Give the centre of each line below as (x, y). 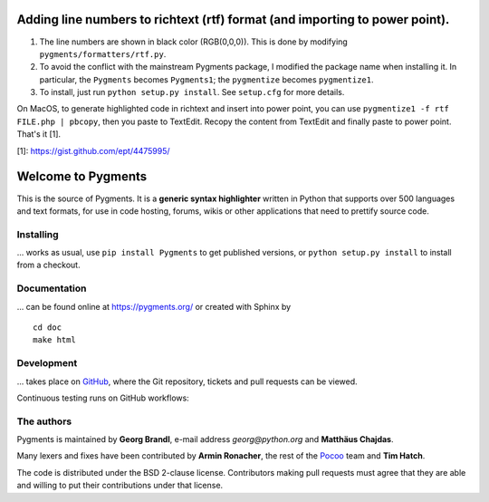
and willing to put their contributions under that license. (120, 486)
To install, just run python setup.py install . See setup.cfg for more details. (192, 92)
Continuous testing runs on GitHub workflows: (103, 398)
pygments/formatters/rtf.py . (103, 53)
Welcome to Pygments (82, 177)
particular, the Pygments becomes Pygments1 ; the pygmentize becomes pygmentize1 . (207, 79)
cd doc (48, 328)
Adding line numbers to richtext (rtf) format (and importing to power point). (233, 19)
